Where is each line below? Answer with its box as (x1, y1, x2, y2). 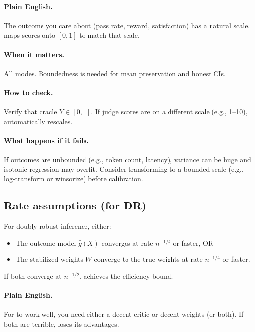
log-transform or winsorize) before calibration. (4, 173, 143, 184)
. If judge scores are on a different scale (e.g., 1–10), (91, 106, 248, 117)
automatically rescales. (4, 116, 73, 126)
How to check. (4, 87, 53, 97)
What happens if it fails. (4, 135, 89, 145)
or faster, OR (173, 237, 213, 248)
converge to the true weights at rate (94, 254, 203, 264)
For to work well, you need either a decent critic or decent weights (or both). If (4, 309, 244, 319)
